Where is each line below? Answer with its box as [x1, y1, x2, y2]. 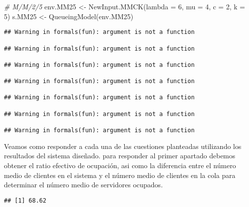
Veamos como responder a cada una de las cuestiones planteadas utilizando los [4, 141, 242, 151]
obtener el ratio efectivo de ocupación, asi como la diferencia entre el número [4, 160, 236, 170]
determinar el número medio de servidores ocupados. [4, 179, 163, 190]
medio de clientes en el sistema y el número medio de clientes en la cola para [4, 170, 236, 180]
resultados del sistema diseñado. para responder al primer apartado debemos [4, 150, 236, 161]
